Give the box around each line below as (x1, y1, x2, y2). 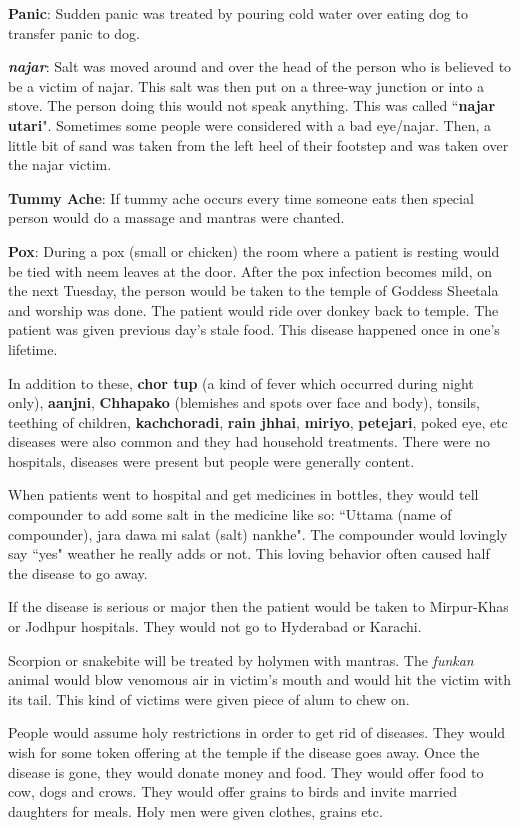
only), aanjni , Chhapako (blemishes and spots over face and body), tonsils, (8, 392, 480, 413)
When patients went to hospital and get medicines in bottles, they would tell (8, 484, 479, 505)
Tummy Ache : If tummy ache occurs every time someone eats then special (8, 187, 474, 208)
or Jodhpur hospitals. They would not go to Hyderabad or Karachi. (8, 616, 422, 637)
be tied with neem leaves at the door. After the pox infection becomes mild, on (8, 260, 492, 281)
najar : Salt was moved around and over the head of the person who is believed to (8, 56, 512, 77)
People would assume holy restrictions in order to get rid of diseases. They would (8, 722, 506, 743)
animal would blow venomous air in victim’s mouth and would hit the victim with (8, 669, 512, 690)
